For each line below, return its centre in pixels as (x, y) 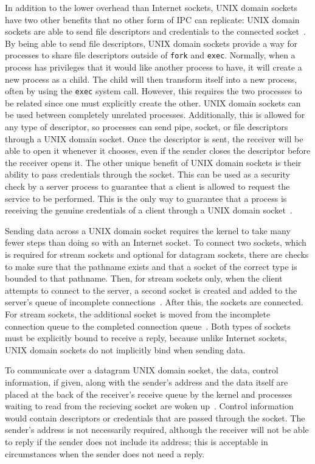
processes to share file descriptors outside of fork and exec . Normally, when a (150, 55)
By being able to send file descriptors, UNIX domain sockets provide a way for (151, 43)
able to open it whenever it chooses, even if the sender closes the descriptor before (158, 151)
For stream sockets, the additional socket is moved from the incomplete (138, 313)
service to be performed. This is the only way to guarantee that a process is (146, 198)
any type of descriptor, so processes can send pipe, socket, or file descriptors (147, 127)
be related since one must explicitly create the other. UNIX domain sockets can (153, 102)
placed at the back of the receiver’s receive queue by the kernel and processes (149, 394)
